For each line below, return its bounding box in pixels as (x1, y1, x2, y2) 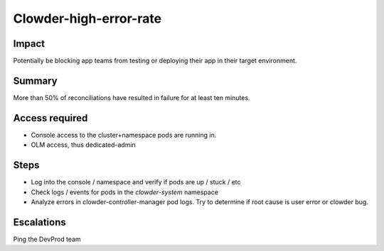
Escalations (13, 216, 67, 228)
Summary (13, 74, 58, 87)
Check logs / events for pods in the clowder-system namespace (31, 188, 219, 196)
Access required (13, 112, 88, 124)
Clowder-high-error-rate (13, 11, 162, 26)
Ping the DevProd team (13, 235, 81, 243)
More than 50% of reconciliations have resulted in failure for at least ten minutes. (13, 93, 250, 102)
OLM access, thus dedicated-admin (31, 140, 137, 149)
